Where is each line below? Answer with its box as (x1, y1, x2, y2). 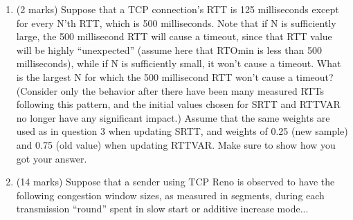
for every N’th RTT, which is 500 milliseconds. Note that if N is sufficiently (16, 15, 336, 30)
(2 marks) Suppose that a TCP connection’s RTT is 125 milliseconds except (16, 2, 339, 16)
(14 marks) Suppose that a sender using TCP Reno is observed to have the (16, 174, 335, 189)
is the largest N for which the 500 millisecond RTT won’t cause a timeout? (16, 69, 334, 84)
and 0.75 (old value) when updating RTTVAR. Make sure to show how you (16, 137, 336, 152)
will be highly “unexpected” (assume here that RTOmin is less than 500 (16, 42, 323, 57)
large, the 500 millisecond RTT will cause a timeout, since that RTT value (16, 29, 332, 44)
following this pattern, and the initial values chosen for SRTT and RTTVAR (16, 97, 341, 111)
